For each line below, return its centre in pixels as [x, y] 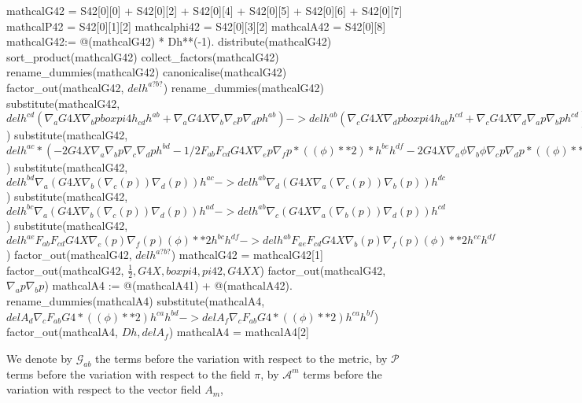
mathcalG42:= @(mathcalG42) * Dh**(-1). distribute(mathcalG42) [169, 41]
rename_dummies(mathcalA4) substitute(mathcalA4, [136, 301]
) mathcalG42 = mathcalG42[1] [247, 255]
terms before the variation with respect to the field [129, 373]
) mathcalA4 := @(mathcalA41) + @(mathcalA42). [168, 285]
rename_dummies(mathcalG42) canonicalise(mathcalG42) [147, 72]
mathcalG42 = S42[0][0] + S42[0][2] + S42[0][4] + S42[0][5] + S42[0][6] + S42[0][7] [204, 10]
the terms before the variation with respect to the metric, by [241, 358]
